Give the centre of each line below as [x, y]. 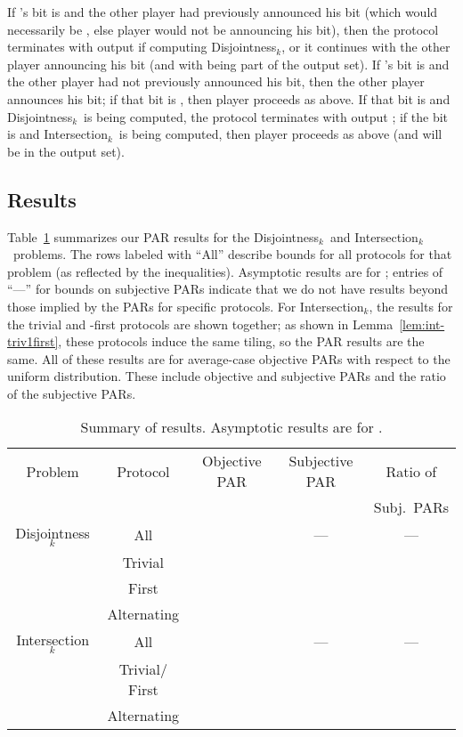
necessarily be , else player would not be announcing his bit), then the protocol [223, 29]
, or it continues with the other [366, 47]
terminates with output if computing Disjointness [142, 47]
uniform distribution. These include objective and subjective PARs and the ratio [227, 376]
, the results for [411, 306]
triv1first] [33, 341]
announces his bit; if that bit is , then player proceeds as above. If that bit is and [229, 98]
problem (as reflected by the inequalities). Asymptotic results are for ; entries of [225, 271]
